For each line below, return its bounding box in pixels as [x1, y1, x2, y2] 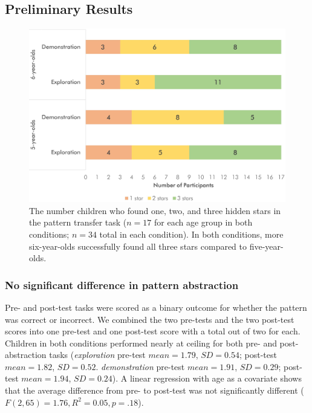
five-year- [249, 239, 284, 252]
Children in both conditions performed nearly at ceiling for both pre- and [5, 336, 277, 349]
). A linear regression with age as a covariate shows [112, 372, 302, 385]
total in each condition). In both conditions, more [99, 227, 284, 240]
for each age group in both [154, 216, 253, 229]
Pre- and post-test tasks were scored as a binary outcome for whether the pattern [5, 301, 307, 313]
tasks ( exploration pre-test [49, 348, 146, 361]
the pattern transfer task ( [29, 216, 127, 229]
